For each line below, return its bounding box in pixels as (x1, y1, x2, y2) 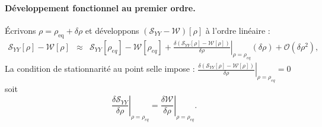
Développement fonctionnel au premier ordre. (5, 1, 196, 14)
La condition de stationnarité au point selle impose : (5, 62, 195, 75)
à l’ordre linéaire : (205, 24, 270, 36)
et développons (85, 24, 139, 36)
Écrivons (5, 24, 36, 36)
